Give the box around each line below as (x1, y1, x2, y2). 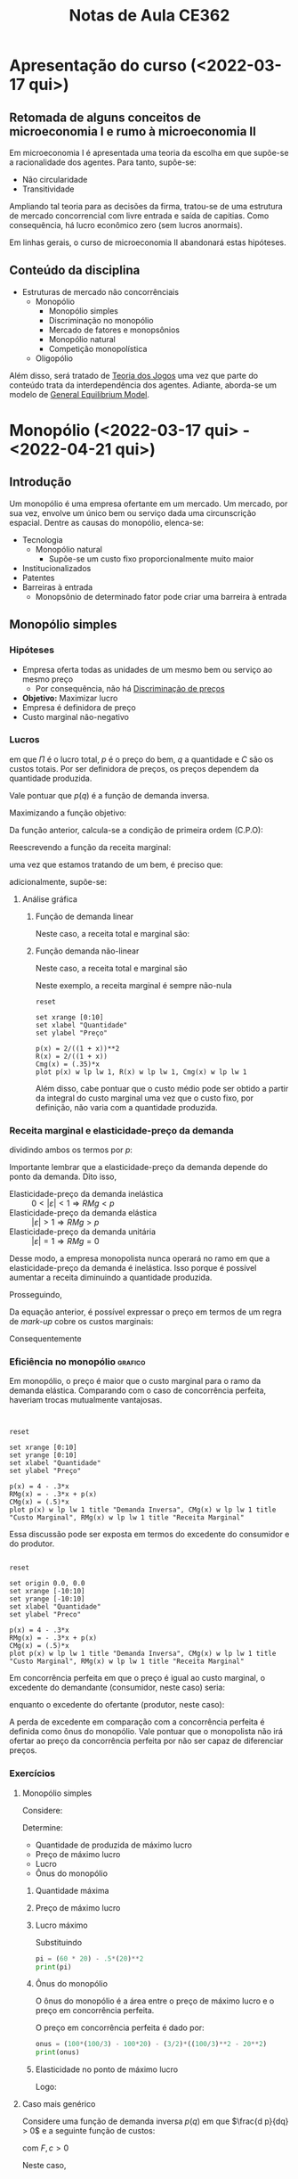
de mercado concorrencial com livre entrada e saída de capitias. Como (9, 210, 270, 221)
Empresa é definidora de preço (21, 701, 136, 713)
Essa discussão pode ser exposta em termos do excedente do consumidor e (9, 1529, 290, 1540)
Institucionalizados (21, 562, 92, 573)
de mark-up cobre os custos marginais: (9, 1316, 154, 1327)
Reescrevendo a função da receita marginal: (9, 841, 172, 852)
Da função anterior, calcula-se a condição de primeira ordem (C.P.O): (9, 824, 264, 835)
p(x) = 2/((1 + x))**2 (35, 1044, 120, 1053)
